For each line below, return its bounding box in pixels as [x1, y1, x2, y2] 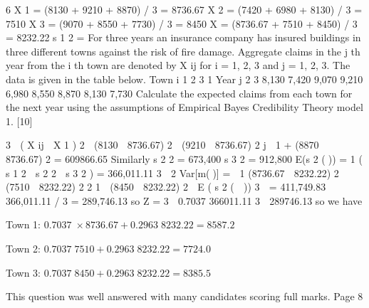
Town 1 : [6, 217, 41, 232]
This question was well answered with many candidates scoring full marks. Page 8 [6, 289, 363, 304]
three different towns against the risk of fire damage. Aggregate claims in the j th [6, 43, 360, 58]
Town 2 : [6, 240, 41, 255]
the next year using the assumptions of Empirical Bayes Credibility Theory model [6, 100, 363, 115]
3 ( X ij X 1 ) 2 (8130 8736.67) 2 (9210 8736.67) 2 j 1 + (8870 [6, 137, 319, 152]
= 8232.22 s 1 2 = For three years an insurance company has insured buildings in [6, 30, 361, 45]
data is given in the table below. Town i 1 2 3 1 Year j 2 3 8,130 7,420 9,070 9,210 [6, 71, 363, 86]
